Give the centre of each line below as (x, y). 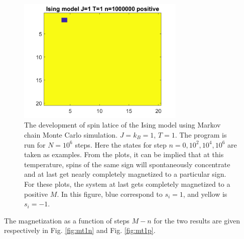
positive (36, 194)
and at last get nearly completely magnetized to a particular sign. (125, 174)
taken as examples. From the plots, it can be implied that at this (124, 154)
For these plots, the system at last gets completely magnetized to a (127, 184)
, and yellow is (205, 194)
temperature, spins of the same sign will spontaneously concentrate (127, 164)
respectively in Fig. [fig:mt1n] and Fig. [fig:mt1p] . (80, 230)
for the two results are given (197, 220)
